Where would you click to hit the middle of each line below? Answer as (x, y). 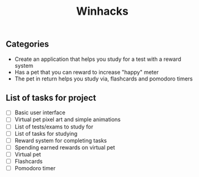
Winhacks (102, 11)
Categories (28, 44)
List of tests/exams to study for (54, 127)
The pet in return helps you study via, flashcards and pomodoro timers (104, 79)
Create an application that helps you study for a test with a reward (98, 59)
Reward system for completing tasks (61, 140)
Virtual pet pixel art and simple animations (67, 120)
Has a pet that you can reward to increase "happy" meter (87, 72)
